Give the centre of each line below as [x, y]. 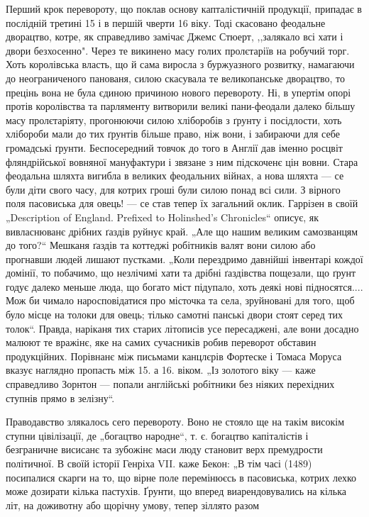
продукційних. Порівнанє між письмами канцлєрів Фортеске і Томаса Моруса [174, 356]
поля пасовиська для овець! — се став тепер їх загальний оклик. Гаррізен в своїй [182, 203]
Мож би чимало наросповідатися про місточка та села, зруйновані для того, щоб [180, 300]
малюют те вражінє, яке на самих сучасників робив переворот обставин [161, 342]
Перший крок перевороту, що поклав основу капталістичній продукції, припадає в [184, 9]
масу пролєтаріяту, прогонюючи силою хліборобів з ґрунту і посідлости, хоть [174, 119]
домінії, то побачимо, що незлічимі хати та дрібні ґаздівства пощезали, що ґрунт [181, 273]
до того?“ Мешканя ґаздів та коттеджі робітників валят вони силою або [161, 245]
